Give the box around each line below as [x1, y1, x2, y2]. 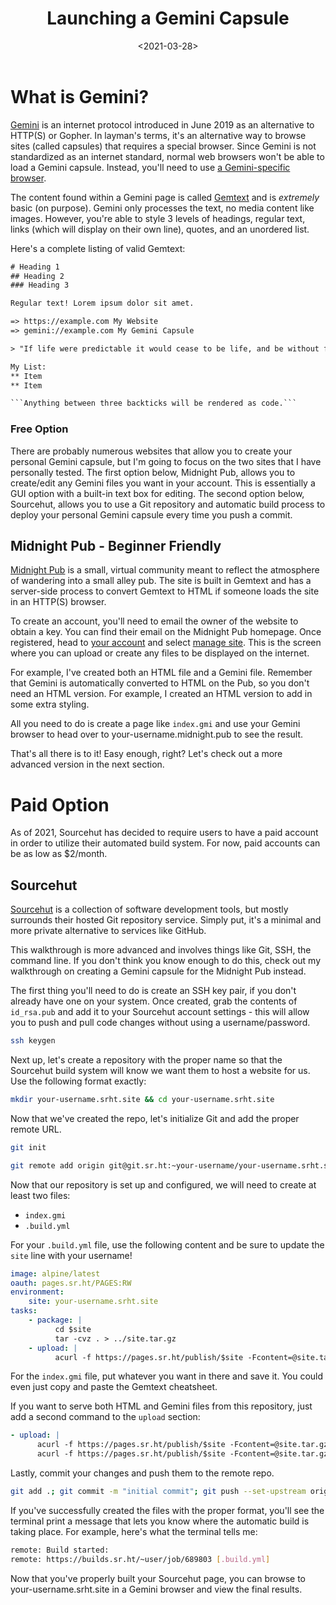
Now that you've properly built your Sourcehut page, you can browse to [10, 1572, 306, 1584]
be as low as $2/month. [10, 848, 108, 860]
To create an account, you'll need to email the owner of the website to [10, 615, 299, 627]
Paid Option [10, 793, 110, 816]
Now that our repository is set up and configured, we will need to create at [10, 1178, 317, 1191]
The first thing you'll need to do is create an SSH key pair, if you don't [10, 985, 297, 997]
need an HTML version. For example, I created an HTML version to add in [10, 688, 313, 700]
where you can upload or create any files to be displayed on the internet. [10, 647, 310, 659]
